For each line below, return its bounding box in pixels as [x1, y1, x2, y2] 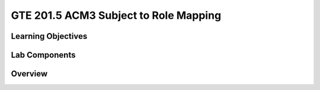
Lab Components [11, 50, 76, 60]
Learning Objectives [11, 31, 88, 41]
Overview [11, 69, 48, 79]
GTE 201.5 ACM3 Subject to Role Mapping [11, 9, 222, 22]
